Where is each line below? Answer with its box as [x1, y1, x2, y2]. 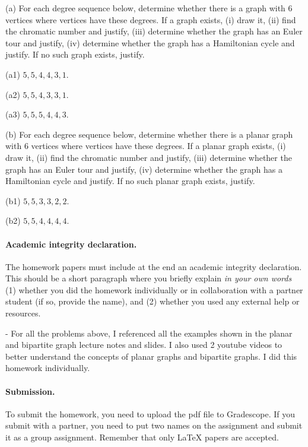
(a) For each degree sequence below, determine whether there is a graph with [5, 2, 285, 14]
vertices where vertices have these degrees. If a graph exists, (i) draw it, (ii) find [5, 13, 296, 26]
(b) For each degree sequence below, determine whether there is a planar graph [5, 128, 293, 140]
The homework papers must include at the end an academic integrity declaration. [5, 260, 302, 272]
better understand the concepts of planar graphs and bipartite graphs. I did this [5, 350, 297, 362]
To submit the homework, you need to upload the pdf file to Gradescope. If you [5, 407, 296, 420]
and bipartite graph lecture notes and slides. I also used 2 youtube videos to [5, 338, 282, 351]
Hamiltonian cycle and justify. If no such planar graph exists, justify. [5, 175, 255, 187]
